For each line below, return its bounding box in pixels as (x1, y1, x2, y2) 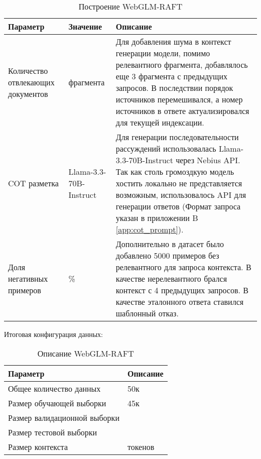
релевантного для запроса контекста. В (115, 261, 251, 273)
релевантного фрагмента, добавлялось (115, 59, 248, 70)
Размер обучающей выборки (8, 397, 106, 409)
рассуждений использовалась (115, 143, 216, 154)
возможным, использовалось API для (115, 189, 246, 200)
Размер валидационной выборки (8, 411, 119, 423)
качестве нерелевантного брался (115, 273, 227, 284)
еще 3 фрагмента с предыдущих (115, 70, 227, 82)
